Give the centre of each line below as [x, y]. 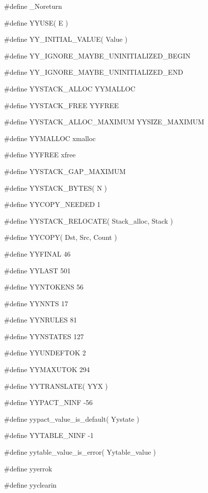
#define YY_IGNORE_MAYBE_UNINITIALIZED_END [94, 72]
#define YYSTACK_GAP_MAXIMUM [65, 171]
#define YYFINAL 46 [37, 253]
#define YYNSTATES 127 [44, 336]
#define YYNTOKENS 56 [44, 287]
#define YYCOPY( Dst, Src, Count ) [61, 237]
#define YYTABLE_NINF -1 [49, 435]
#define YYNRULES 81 [40, 320]
